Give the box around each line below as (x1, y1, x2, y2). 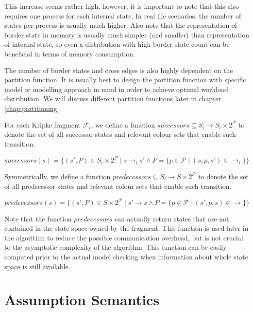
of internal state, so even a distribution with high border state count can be (4, 39, 230, 49)
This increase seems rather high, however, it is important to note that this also (4, 1, 239, 11)
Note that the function (4, 213, 72, 223)
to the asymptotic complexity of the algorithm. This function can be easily (4, 242, 227, 252)
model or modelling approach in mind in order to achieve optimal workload (4, 84, 228, 94)
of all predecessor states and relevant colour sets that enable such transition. (4, 181, 232, 191)
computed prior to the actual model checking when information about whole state (4, 252, 248, 262)
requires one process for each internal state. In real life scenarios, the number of (4, 10, 241, 20)
